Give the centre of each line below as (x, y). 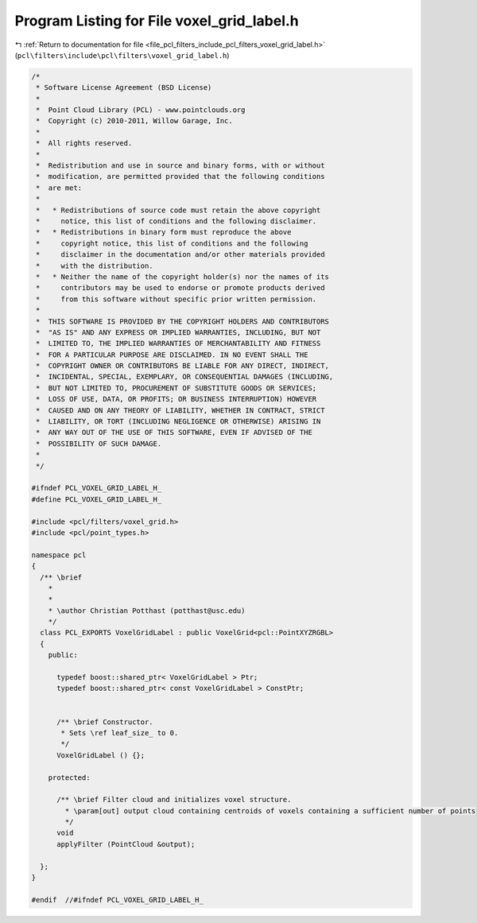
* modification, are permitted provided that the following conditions (180, 176)
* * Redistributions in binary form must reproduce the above (164, 232)
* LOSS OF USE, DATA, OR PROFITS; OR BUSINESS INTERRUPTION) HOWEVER (176, 399)
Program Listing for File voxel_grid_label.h (157, 21)
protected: (69, 778)
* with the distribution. (95, 266)
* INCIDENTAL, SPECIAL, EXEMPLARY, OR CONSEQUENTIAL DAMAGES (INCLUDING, (185, 377)
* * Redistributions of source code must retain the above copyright (178, 210)
